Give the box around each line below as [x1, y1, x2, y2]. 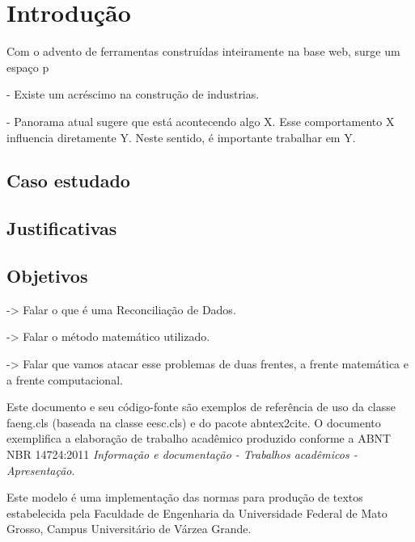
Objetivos [6, 263, 88, 288]
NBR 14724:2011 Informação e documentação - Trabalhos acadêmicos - [6, 446, 358, 463]
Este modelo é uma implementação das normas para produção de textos [6, 489, 363, 506]
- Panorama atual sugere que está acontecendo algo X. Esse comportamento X [6, 112, 395, 129]
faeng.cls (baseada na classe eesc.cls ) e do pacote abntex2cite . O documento [6, 414, 381, 431]
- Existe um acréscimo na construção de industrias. [6, 86, 260, 103]
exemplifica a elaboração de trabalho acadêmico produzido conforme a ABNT [6, 430, 392, 447]
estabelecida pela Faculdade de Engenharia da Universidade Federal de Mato [6, 504, 387, 521]
